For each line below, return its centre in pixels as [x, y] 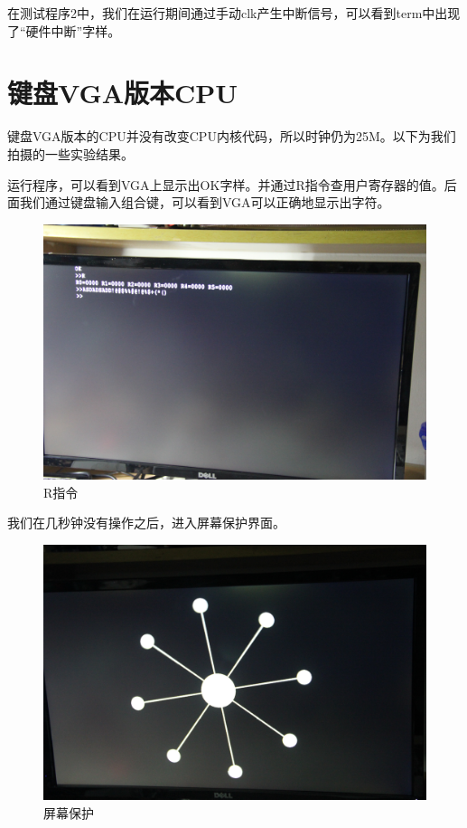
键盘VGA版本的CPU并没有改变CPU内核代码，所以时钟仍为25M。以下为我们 [232, 136]
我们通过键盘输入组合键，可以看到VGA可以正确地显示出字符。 [205, 202]
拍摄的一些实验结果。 [70, 153]
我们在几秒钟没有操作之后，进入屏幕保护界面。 [146, 523]
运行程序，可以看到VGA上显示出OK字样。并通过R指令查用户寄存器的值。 [226, 184]
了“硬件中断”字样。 [64, 30]
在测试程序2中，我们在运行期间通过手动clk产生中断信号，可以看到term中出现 [234, 13]
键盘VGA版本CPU [123, 93]
